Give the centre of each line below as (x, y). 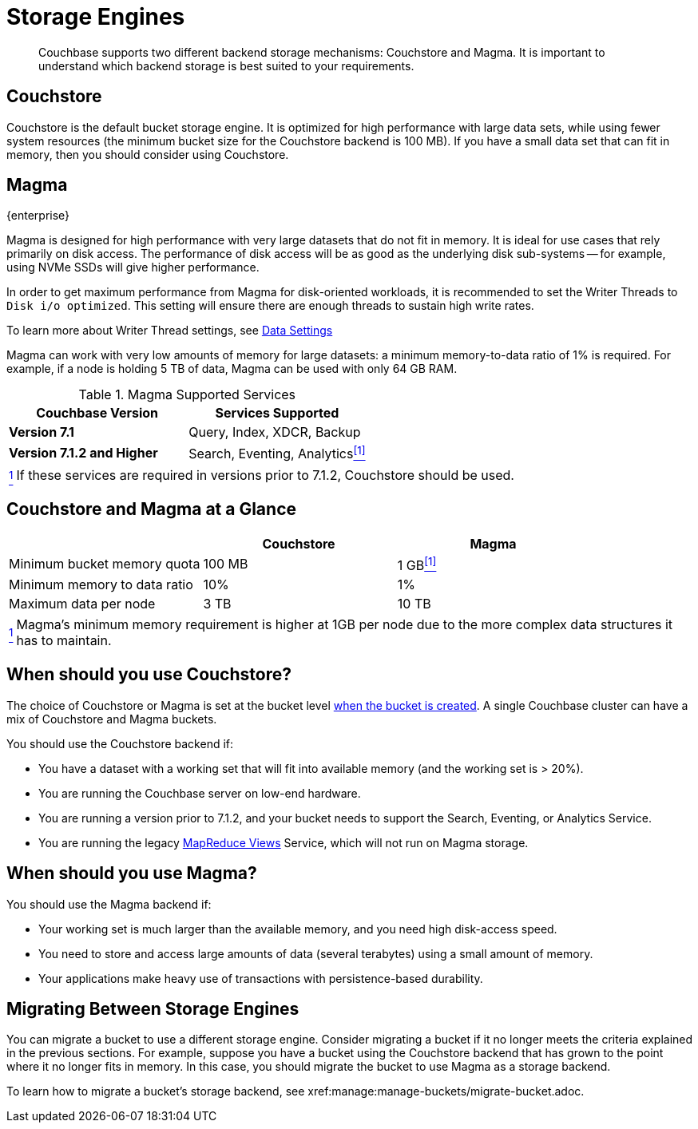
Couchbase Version (97, 413)
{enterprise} (38, 216)
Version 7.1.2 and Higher (83, 453)
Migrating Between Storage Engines (153, 1009)
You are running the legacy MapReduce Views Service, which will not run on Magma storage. (284, 842)
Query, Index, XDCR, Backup (275, 432)
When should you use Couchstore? (149, 675)
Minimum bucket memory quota (105, 564)
